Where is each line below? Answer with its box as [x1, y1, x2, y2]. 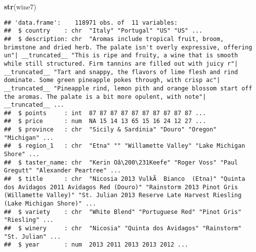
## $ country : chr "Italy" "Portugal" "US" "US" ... [4, 27, 203, 35]
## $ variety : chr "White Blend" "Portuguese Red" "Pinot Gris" [4, 208, 242, 215]
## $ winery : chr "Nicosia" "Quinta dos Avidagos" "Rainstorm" [4, 225, 242, 232]
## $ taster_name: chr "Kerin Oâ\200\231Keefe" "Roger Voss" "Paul [4, 159, 238, 166]
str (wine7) [4, 1, 37, 11]
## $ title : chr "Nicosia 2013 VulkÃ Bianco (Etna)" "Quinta [4, 175, 245, 183]
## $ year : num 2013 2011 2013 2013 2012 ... [4, 241, 189, 249]
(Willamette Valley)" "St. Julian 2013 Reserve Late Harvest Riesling [4, 192, 242, 199]
